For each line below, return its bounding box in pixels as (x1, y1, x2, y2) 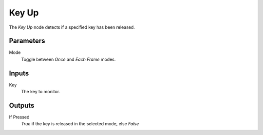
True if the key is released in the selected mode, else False (21, 121, 139, 127)
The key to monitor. (21, 89, 60, 95)
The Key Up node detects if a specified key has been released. (9, 24, 135, 30)
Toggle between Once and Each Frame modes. (21, 56, 116, 62)
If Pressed (9, 114, 30, 120)
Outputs (9, 101, 35, 109)
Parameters (9, 37, 45, 45)
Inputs (9, 69, 29, 77)
